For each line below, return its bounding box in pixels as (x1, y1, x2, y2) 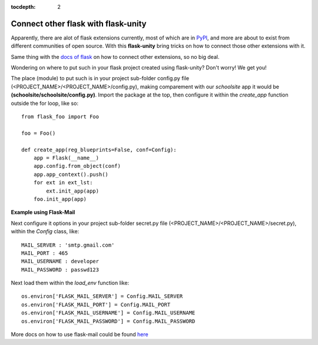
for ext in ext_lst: (33, 180, 93, 186)
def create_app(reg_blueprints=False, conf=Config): (21, 146, 177, 153)
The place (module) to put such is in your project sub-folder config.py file (11, 75, 190, 82)
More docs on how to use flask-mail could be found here (11, 331, 148, 338)
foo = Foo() (21, 130, 56, 137)
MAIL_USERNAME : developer (21, 258, 100, 265)
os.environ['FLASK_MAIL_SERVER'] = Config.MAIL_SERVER (21, 293, 183, 300)
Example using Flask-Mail (11, 209, 75, 216)
